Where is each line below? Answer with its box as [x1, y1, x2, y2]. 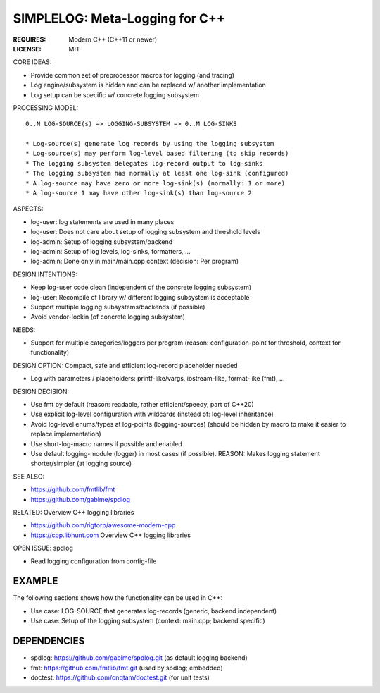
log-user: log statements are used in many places [30, 217, 175, 226]
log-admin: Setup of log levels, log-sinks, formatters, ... [30, 247, 191, 255]
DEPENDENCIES [13, 635, 85, 647]
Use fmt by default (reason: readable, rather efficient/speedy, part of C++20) [30, 400, 255, 409]
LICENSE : [13, 44, 42, 53]
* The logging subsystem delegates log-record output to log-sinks [25, 159, 263, 167]
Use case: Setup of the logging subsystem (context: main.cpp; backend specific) [30, 617, 265, 625]
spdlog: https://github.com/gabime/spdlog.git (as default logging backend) [30, 654, 248, 662]
